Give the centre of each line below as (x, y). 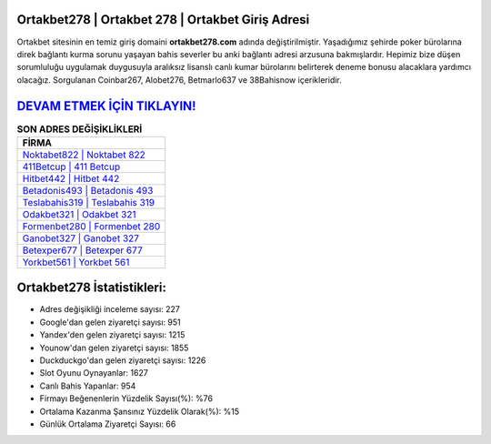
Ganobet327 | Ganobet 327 (81, 238)
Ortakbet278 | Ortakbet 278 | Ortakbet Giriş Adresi (163, 20)
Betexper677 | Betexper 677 (82, 250)
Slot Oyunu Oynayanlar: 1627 (94, 373)
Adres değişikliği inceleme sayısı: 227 (110, 309)
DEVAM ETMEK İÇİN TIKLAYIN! (106, 106)
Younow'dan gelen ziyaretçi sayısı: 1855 (114, 348)
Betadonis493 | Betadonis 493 (88, 190)
